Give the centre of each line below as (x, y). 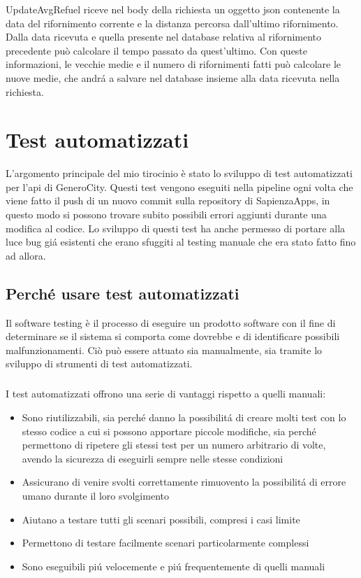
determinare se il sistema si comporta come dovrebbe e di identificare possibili (173, 336)
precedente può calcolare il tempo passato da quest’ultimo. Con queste (157, 50)
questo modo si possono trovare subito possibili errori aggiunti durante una (166, 214)
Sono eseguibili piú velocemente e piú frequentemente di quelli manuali (174, 566)
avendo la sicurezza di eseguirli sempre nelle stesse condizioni (153, 458)
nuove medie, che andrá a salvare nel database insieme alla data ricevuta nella (173, 77)
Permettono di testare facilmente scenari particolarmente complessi (165, 543)
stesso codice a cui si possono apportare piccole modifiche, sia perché (169, 431)
